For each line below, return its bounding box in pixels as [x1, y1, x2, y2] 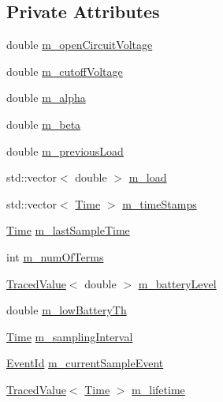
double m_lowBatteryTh [6, 302, 127, 318]
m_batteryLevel [138, 275, 217, 291]
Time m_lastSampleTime [6, 222, 130, 239]
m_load [128, 169, 167, 186]
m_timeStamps [122, 195, 197, 212]
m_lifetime [132, 381, 185, 397]
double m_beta [6, 115, 81, 132]
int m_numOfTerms [6, 248, 104, 265]
